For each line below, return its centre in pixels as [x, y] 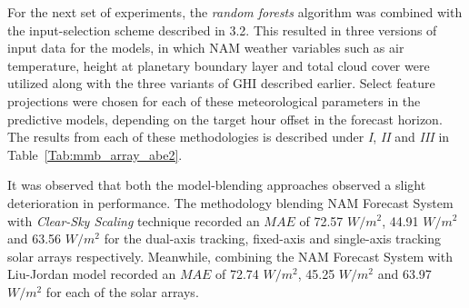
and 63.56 [35, 238]
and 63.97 [404, 274]
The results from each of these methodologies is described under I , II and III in [229, 137]
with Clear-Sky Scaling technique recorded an [134, 220]
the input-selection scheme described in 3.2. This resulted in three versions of [222, 30]
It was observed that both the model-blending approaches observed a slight [217, 185]
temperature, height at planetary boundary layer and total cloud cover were [219, 65]
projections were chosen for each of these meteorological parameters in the [214, 100]
